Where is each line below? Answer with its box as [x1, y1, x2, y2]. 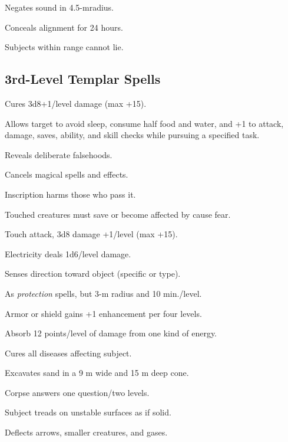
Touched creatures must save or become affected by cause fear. [5, 208, 231, 220]
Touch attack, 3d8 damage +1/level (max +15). [5, 228, 178, 240]
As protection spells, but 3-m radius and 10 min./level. [5, 287, 202, 299]
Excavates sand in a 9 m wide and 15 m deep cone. [5, 366, 189, 379]
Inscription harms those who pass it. [5, 188, 136, 200]
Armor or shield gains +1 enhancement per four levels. [5, 307, 202, 319]
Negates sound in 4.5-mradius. [5, 1, 114, 13]
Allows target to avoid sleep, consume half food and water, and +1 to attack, [5, 117, 284, 129]
